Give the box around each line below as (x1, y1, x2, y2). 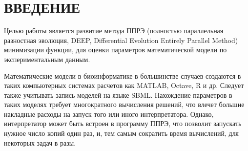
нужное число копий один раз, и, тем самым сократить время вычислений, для (4, 128, 239, 138)
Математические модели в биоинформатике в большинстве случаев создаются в (4, 70, 241, 81)
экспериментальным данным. (4, 54, 90, 64)
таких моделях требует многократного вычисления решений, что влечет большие (4, 99, 245, 109)
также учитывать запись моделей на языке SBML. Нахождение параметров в (4, 89, 232, 100)
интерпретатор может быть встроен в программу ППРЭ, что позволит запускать (4, 118, 242, 129)
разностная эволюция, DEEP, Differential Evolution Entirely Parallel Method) (4, 35, 238, 45)
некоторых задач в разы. (4, 137, 76, 148)
